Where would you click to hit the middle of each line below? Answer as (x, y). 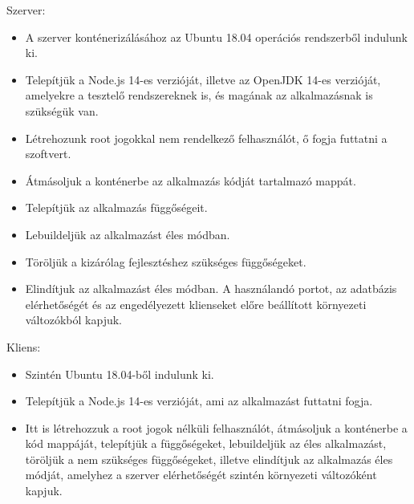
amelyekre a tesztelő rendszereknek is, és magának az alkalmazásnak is (199, 95)
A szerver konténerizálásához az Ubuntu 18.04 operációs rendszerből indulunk (216, 37)
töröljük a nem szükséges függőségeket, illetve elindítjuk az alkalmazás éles (209, 459)
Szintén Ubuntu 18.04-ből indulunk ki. (120, 374)
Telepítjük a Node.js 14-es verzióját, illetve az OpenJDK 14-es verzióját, (203, 79)
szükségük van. (62, 110)
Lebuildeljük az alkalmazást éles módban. (128, 234)
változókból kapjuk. (74, 320)
